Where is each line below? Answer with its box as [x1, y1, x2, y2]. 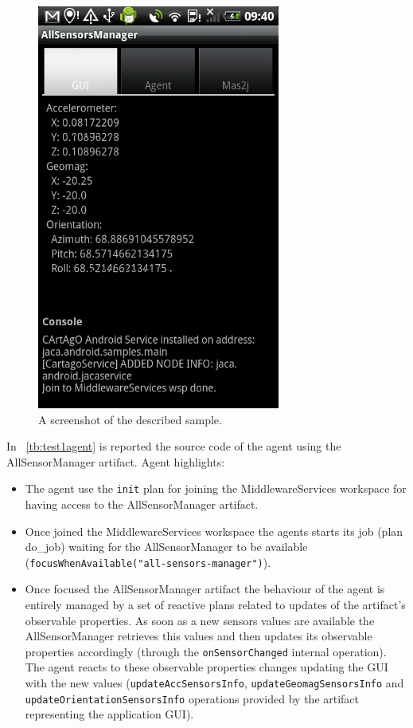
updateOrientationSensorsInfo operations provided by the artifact [25, 690, 360, 706]
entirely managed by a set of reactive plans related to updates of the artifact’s [25, 596, 406, 612]
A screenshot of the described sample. [38, 411, 222, 427]
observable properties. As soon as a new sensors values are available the [25, 612, 375, 628]
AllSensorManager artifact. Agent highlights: [6, 453, 225, 470]
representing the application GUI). [25, 706, 194, 722]
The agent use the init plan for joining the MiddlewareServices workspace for [25, 480, 407, 497]
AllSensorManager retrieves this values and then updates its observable [25, 628, 372, 644]
